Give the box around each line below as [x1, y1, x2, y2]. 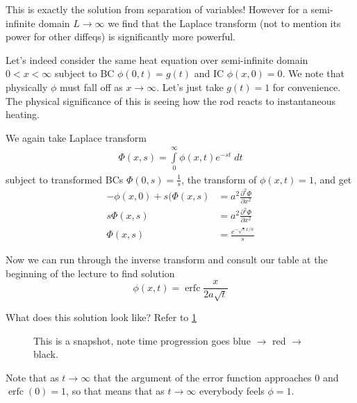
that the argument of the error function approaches [93, 370, 312, 384]
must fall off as [60, 79, 123, 94]
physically [6, 79, 48, 94]
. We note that [282, 66, 344, 81]
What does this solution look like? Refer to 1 [6, 310, 197, 324]
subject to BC [54, 66, 115, 81]
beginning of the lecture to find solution [6, 265, 175, 280]
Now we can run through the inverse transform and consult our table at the [6, 252, 328, 266]
